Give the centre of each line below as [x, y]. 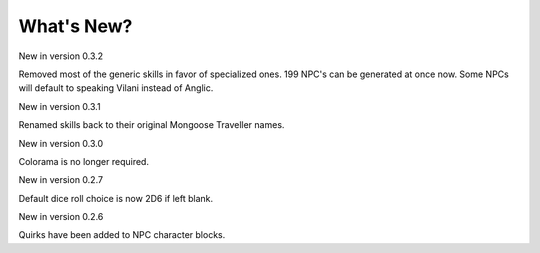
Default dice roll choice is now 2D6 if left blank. [116, 198]
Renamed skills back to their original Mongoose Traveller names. [151, 125]
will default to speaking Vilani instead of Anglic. [116, 88]
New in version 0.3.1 [59, 106]
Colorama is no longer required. [84, 161]
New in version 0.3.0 [61, 143]
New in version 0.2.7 [61, 180]
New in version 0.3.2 [61, 56]
